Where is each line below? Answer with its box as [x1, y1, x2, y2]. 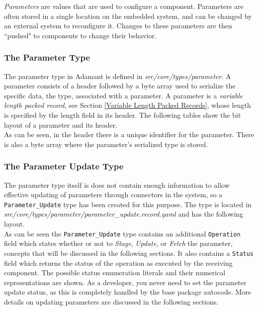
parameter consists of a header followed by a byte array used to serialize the [4, 80, 236, 91]
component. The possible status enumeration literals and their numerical [4, 267, 226, 278]
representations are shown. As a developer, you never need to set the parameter [4, 277, 247, 287]
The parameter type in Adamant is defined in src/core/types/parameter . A [4, 71, 231, 81]
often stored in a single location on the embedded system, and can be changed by [4, 10, 252, 21]
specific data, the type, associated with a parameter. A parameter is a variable [4, 90, 243, 100]
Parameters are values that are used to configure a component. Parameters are [4, 1, 244, 11]
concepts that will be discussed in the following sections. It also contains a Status [4, 247, 254, 258]
